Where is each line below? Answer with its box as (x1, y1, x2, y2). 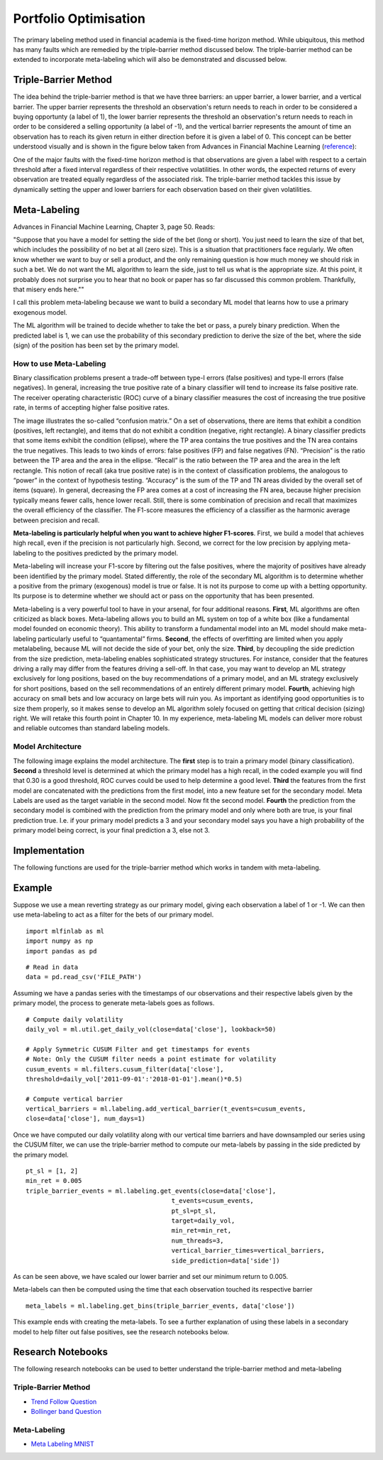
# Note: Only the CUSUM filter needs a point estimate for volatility (26, 1055, 277, 1064)
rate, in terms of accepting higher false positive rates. (13, 404, 170, 412)
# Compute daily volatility (26, 1015, 123, 1023)
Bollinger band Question (30, 1407, 102, 1415)
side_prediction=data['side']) (171, 1256, 280, 1265)
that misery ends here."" (13, 285, 84, 293)
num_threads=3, (171, 1236, 224, 1245)
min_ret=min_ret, (171, 1226, 232, 1235)
